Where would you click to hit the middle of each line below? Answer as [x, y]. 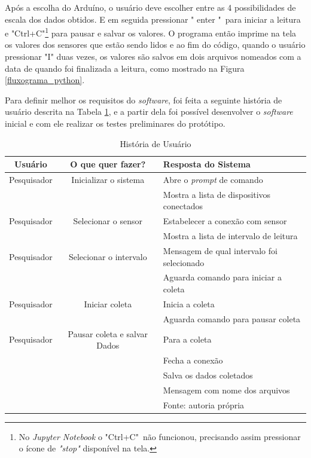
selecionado [184, 262]
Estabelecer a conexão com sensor [225, 221]
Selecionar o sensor [108, 221]
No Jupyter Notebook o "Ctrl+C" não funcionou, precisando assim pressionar [160, 436]
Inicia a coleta [189, 303]
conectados [183, 206]
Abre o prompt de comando [213, 180]
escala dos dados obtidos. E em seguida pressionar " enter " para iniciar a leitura [153, 19]
